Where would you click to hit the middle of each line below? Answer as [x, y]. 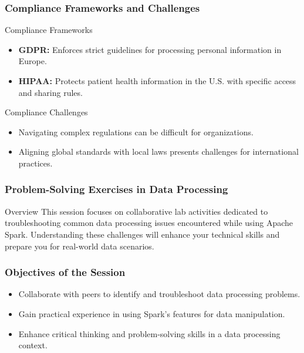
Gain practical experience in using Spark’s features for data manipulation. [152, 313]
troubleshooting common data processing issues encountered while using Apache [149, 223]
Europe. [33, 61]
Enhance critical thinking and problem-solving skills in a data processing [149, 333]
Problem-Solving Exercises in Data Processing [116, 189]
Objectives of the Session [65, 272]
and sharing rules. [50, 92]
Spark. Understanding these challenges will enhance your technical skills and [142, 234]
